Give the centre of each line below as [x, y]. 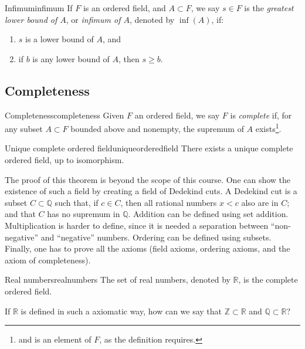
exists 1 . [268, 128]
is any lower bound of [71, 58]
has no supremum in [84, 214]
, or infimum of [93, 19]
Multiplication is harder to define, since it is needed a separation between [137, 225]
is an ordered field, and [124, 8]
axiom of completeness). [48, 260]
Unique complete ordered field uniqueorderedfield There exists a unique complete [149, 148]
